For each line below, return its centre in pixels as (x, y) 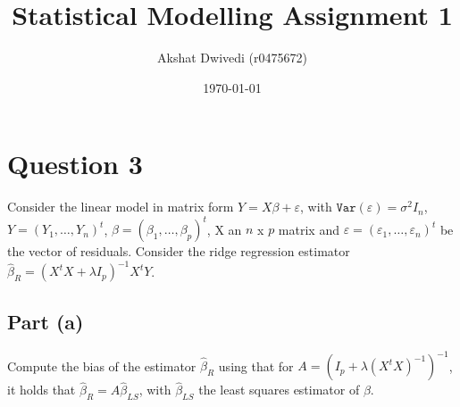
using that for (256, 365)
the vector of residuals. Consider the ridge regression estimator (179, 251)
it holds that (42, 390)
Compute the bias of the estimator (102, 365)
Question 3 (75, 164)
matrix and (309, 229)
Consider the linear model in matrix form (121, 207)
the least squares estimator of (279, 390)
